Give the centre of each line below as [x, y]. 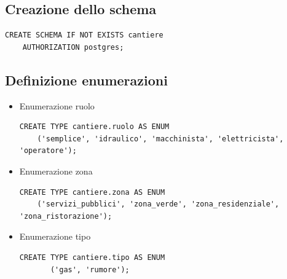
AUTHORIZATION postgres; [73, 47]
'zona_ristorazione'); [66, 216]
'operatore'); [48, 151]
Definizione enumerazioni [86, 80]
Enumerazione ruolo [57, 105]
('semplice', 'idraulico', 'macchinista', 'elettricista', [160, 139]
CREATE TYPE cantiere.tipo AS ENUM [92, 257]
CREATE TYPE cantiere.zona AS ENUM [92, 192]
